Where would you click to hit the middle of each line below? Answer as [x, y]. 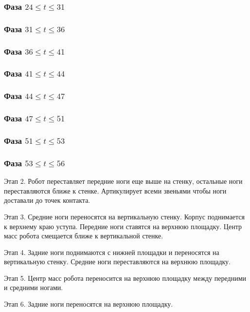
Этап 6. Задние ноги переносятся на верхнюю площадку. [89, 304]
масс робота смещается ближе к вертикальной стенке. [84, 236]
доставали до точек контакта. [47, 200]
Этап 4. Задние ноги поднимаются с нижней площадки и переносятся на [112, 252]
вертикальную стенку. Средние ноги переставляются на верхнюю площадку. [117, 262]
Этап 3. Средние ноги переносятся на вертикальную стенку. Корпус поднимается [125, 216]
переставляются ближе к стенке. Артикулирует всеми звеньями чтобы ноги [115, 190]
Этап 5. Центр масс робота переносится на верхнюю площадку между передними [125, 278]
